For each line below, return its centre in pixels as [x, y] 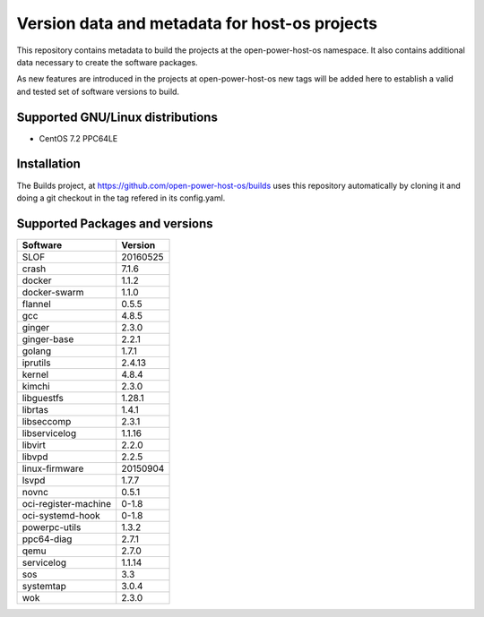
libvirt [34, 445]
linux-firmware [53, 468]
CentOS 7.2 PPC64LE [78, 138]
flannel [36, 304]
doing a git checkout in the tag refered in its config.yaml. [121, 198]
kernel [35, 374]
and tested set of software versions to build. [98, 91]
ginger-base [48, 338]
